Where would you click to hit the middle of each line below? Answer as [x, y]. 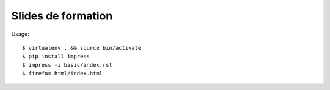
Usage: [20, 34]
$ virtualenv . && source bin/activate [82, 48]
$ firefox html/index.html [63, 74]
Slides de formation [62, 16]
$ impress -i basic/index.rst [68, 65]
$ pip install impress [56, 57]
